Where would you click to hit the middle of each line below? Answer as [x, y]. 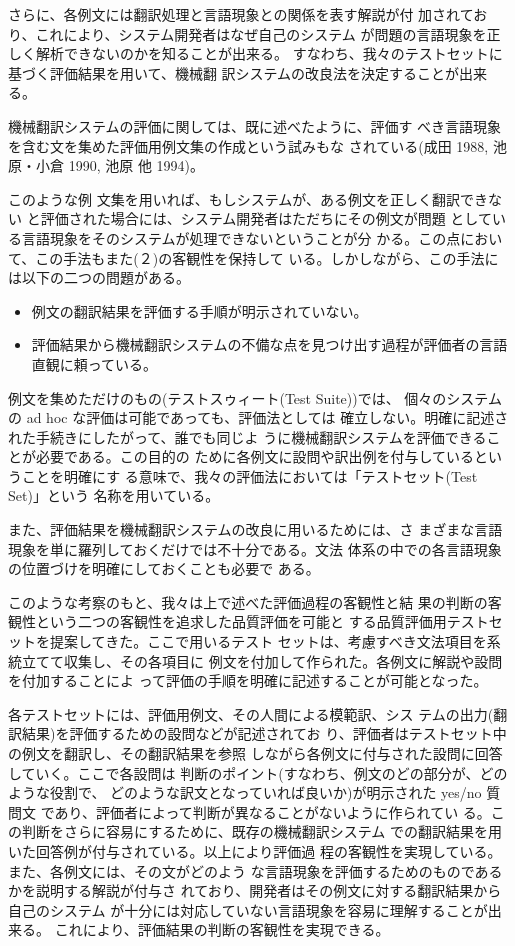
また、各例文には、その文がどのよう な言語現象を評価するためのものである [255, 870]
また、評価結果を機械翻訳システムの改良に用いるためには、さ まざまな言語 [255, 529]
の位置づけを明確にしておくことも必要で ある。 [164, 568]
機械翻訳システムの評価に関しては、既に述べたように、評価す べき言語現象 [255, 125]
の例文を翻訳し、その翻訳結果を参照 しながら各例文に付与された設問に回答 [255, 753]
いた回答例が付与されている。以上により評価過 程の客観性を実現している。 [255, 850]
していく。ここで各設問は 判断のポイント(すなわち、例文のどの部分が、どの [258, 772]
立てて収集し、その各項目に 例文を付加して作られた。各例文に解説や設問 [262, 660]
